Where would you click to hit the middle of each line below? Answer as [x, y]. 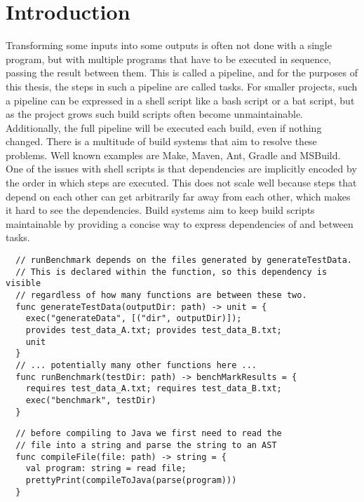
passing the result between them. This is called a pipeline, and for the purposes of [182, 73]
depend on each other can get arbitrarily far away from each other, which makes [178, 196]
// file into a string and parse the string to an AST [146, 445]
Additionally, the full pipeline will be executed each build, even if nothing [164, 127]
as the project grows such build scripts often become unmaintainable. [155, 114]
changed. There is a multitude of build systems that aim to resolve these [161, 141]
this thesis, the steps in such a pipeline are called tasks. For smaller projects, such [182, 86]
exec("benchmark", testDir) [91, 400]
